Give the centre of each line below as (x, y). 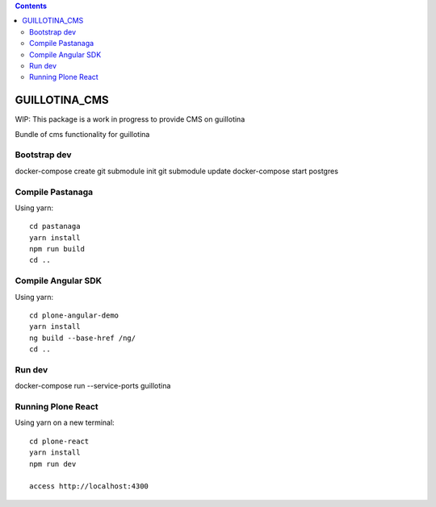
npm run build (57, 249)
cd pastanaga (55, 226)
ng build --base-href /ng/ (83, 338)
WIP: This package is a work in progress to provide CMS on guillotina (130, 119)
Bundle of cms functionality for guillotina (82, 134)
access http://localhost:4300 (89, 486)
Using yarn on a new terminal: (65, 422)
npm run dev (53, 464)
